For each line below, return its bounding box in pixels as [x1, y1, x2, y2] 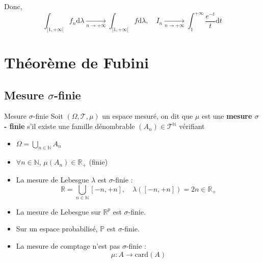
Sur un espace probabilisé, [16, 223, 98, 234]
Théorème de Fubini [4, 52, 149, 73]
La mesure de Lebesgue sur [16, 206, 101, 217]
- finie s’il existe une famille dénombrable [4, 121, 135, 131]
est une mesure [201, 111, 252, 121]
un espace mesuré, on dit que [102, 111, 193, 121]
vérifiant [179, 121, 205, 131]
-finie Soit [33, 111, 63, 121]
